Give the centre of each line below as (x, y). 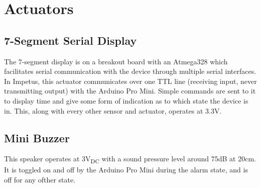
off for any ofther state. (40, 180)
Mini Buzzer (37, 137)
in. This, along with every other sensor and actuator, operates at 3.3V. (113, 110)
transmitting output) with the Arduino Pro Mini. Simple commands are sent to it (130, 91)
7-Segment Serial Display (71, 40)
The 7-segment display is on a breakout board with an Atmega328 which (116, 61)
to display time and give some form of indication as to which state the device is (126, 100)
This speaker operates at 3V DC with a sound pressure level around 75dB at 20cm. (130, 159)
